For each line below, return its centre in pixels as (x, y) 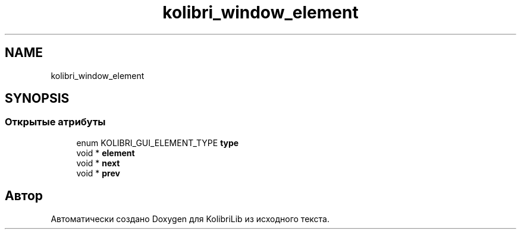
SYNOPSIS (37, 99)
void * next (98, 163)
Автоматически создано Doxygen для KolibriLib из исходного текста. (190, 219)
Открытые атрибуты (55, 122)
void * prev (98, 173)
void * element (106, 153)
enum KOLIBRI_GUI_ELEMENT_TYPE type (158, 143)
